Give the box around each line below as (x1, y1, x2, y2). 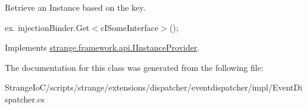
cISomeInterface (100, 21, 159, 33)
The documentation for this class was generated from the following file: (5, 61, 264, 73)
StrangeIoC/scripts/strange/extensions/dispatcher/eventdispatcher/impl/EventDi (5, 81, 303, 94)
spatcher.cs (5, 92, 45, 105)
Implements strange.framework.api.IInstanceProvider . (5, 41, 200, 54)
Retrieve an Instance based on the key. (5, 1, 146, 13)
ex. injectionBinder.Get (5, 21, 90, 33)
